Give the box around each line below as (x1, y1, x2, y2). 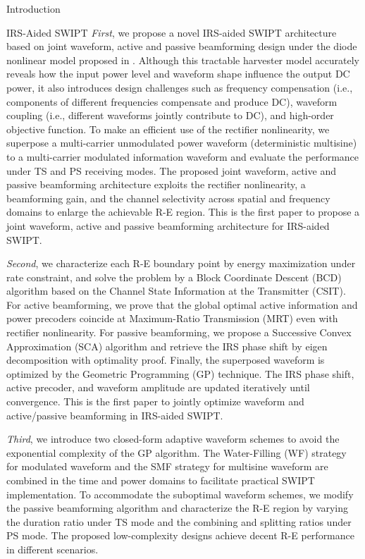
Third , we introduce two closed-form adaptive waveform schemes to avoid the (6, 431, 340, 446)
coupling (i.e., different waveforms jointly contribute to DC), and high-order (6, 108, 334, 123)
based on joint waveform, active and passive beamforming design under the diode (6, 39, 357, 54)
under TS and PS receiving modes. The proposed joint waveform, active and (6, 163, 336, 178)
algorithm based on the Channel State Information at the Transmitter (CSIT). (6, 283, 346, 298)
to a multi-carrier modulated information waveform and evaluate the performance (6, 149, 359, 164)
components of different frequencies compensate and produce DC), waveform (6, 94, 338, 109)
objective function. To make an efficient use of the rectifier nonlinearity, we (6, 121, 330, 136)
